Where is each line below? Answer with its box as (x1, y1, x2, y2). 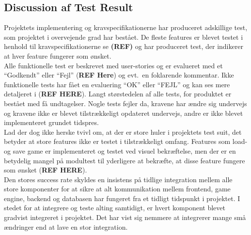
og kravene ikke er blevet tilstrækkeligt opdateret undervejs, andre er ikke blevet (4, 108, 243, 118)
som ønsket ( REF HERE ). (4, 165, 87, 175)
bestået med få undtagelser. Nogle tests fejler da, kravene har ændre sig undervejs (4, 98, 247, 108)
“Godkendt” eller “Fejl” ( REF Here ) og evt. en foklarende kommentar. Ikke (4, 70, 234, 80)
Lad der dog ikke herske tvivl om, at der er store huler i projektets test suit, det (4, 126, 242, 137)
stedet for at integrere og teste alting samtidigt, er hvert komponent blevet (4, 203, 225, 213)
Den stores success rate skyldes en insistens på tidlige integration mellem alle (4, 174, 233, 184)
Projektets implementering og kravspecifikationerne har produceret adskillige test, (4, 22, 248, 32)
